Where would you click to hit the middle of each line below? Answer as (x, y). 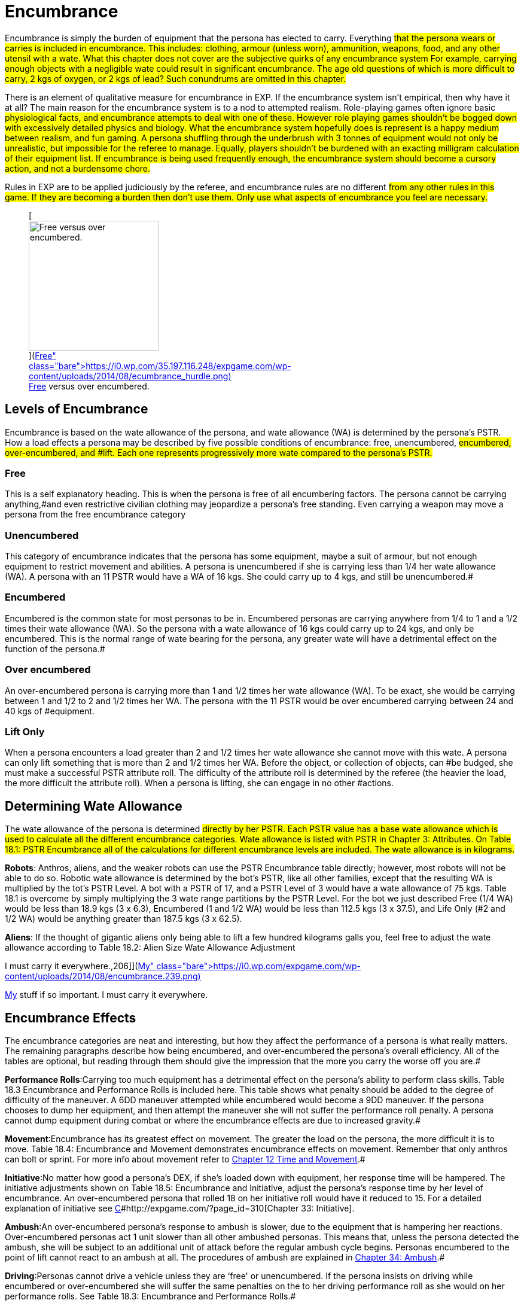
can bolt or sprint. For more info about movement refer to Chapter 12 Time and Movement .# (185, 1159)
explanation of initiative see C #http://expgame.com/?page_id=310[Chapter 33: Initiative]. (180, 1208)
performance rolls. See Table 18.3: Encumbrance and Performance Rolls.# (150, 1296)
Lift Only (25, 731)
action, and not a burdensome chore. (78, 168)
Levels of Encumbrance (77, 409)
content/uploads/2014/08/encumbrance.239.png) (103, 976)
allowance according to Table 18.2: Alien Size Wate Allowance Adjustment (150, 948)
